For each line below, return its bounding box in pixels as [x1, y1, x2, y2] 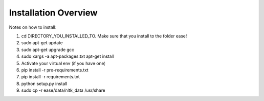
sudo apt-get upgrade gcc [21, 47, 74, 52]
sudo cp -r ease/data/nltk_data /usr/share [21, 87, 106, 93]
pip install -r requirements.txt [21, 74, 80, 80]
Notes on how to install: [9, 24, 57, 30]
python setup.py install [21, 81, 67, 86]
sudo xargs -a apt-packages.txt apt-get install [21, 53, 114, 59]
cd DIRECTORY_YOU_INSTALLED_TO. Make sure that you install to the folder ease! [21, 33, 187, 39]
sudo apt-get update [21, 40, 63, 46]
